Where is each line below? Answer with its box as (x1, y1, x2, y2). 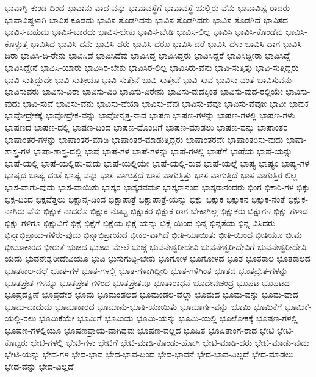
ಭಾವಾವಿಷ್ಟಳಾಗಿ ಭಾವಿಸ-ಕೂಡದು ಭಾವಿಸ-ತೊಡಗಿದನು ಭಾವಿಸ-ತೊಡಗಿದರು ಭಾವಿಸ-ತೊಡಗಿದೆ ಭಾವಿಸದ (5, 13, 288, 26)
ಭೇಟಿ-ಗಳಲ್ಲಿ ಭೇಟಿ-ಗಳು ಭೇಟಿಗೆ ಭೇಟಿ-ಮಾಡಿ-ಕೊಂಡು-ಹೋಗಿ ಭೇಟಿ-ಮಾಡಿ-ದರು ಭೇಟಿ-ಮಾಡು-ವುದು (31, 336, 309, 348)
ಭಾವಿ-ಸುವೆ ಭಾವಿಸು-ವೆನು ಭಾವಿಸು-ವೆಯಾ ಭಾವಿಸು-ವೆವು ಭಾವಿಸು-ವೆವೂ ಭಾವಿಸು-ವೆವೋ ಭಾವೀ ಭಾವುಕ (23, 96, 309, 109)
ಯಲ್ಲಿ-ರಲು (5, 312, 37, 325)
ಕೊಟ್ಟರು (5, 336, 28, 348)
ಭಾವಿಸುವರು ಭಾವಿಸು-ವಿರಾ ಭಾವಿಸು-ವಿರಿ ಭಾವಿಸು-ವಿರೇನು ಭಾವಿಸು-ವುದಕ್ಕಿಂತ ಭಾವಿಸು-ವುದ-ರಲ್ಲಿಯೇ (5, 85, 283, 98)
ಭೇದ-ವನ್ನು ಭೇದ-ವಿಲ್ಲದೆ (5, 359, 74, 372)
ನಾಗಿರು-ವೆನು (5, 204, 41, 217)
